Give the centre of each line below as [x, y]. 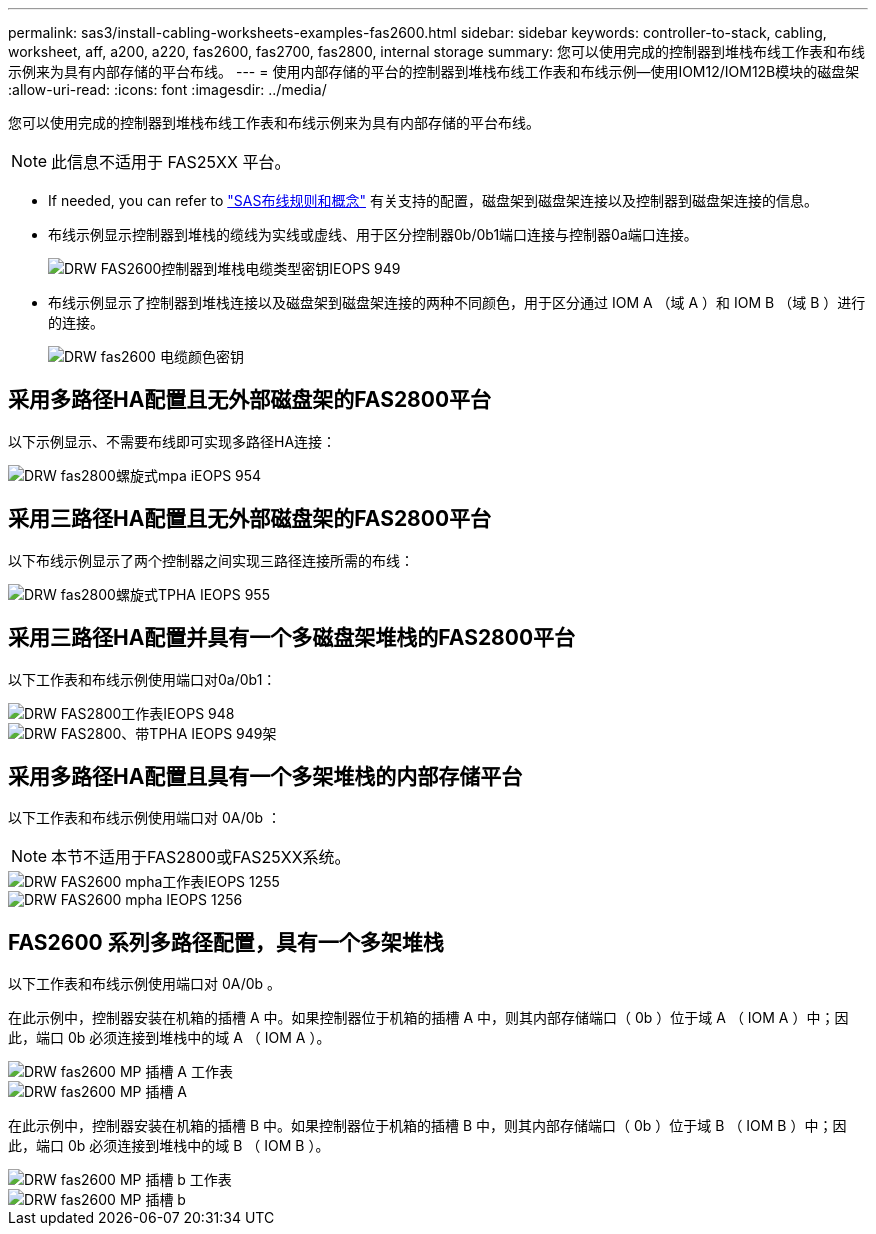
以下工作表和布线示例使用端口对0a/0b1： [142, 679]
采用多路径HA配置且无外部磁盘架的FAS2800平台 [250, 400]
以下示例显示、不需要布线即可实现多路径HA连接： [172, 441]
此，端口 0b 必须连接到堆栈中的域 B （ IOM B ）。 [169, 1146]
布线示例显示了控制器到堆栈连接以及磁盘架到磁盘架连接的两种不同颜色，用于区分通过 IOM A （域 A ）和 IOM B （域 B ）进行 [457, 302]
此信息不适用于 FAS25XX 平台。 [171, 162]
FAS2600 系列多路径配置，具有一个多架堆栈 [226, 942]
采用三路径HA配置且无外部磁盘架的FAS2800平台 [250, 519]
